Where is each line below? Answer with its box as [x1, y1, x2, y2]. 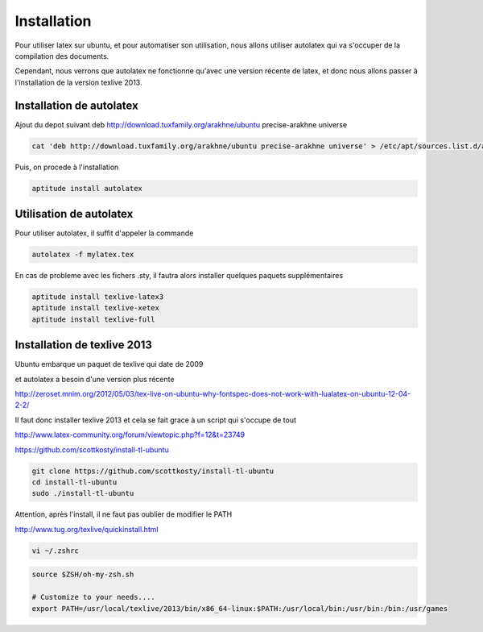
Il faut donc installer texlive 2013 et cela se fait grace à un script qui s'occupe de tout [14, 415, 297, 425]
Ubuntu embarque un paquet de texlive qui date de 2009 [14, 360, 204, 369]
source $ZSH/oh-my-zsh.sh [31, 570, 134, 580]
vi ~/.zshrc [31, 546, 80, 555]
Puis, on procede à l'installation [14, 162, 119, 172]
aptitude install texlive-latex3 [31, 293, 164, 301]
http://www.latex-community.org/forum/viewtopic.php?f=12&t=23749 [14, 430, 246, 439]
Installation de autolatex [14, 98, 138, 112]
